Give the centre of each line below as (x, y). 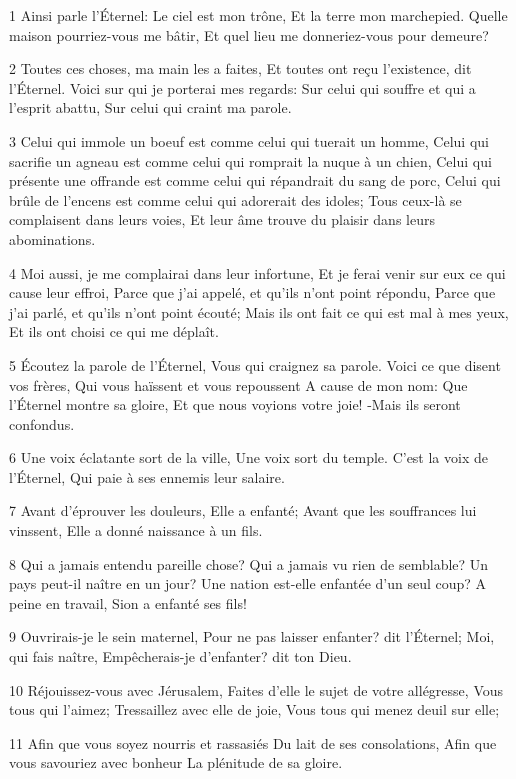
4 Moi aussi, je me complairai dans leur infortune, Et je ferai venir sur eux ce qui (257, 272)
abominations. (52, 238)
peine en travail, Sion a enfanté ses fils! (128, 602)
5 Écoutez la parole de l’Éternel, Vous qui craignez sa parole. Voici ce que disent (255, 364)
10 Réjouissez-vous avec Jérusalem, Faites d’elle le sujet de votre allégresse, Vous (256, 689)
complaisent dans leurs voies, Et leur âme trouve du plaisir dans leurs (222, 219)
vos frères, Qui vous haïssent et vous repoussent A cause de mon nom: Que (238, 384)
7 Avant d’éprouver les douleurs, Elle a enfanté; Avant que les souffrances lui (243, 510)
